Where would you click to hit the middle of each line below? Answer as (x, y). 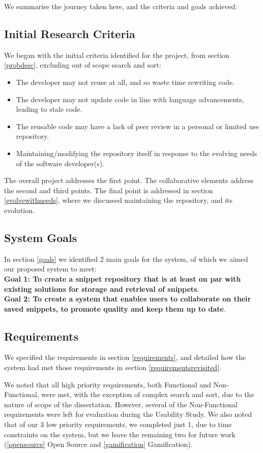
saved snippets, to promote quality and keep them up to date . (115, 308)
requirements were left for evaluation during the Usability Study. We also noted (128, 414)
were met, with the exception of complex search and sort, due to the (148, 394)
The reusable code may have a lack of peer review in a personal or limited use (137, 126)
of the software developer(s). (60, 163)
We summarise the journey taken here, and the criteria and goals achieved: (121, 6)
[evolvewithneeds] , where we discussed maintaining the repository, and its (118, 200)
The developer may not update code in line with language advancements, (130, 99)
